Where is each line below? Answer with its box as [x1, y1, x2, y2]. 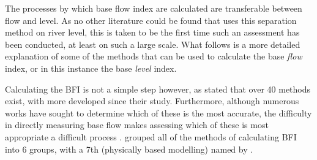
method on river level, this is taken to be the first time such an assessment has [5, 26, 300, 39]
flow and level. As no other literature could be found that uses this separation [5, 13, 297, 26]
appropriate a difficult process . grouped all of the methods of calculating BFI [5, 130, 297, 143]
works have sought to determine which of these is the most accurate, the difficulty [5, 106, 312, 119]
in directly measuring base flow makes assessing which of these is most [5, 118, 269, 131]
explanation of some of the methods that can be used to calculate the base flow [5, 50, 302, 63]
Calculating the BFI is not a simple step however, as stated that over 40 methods [5, 82, 311, 95]
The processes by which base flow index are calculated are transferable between [5, 2, 302, 14]
